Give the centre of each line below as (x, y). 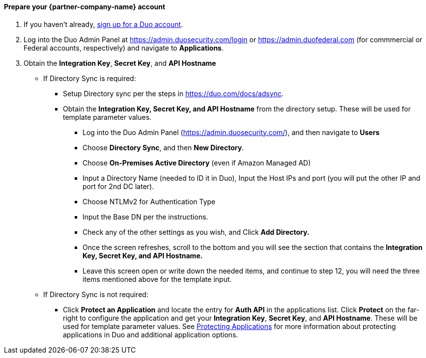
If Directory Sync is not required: (96, 294)
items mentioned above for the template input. (157, 279)
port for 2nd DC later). (118, 186)
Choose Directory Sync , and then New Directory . (163, 147)
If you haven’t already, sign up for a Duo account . (103, 24)
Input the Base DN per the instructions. (145, 217)
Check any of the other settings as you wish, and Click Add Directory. (196, 232)
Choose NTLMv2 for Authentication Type (149, 201)
